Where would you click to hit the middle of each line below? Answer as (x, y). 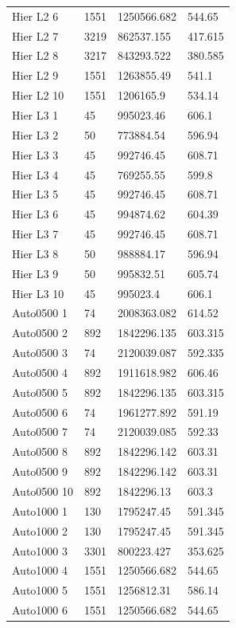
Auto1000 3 (40, 550)
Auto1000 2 (40, 530)
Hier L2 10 (38, 95)
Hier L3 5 (35, 194)
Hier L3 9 (35, 273)
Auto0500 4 (40, 372)
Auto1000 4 (40, 570)
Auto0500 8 (40, 451)
